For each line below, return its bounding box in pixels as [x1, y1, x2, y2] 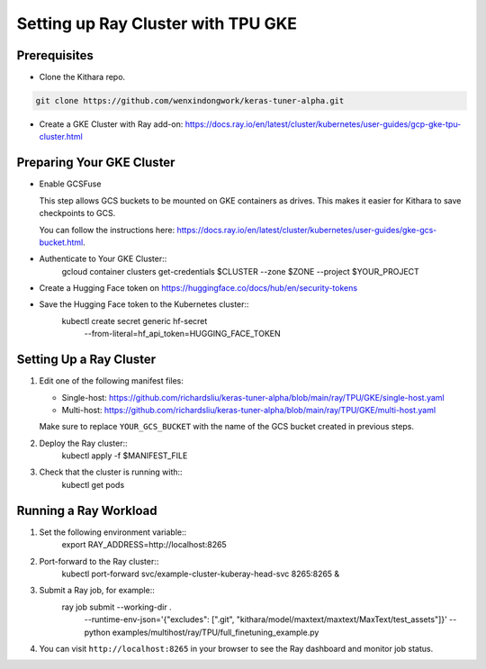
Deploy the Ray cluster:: [39, 438, 128, 448]
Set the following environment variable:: [39, 527, 187, 538]
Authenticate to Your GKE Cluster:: [39, 253, 167, 265]
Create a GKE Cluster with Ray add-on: [39, 119, 184, 130]
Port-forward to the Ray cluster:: [39, 556, 159, 566]
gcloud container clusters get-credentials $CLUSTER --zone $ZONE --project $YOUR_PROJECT [61, 266, 420, 276]
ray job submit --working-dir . [61, 601, 172, 612]
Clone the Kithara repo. [39, 72, 126, 83]
